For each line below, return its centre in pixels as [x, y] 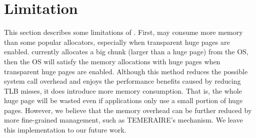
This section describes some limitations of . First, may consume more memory [123, 32]
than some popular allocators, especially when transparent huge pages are [117, 42]
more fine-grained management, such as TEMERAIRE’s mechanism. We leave [123, 120]
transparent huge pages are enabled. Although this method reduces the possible [126, 71]
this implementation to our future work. [65, 130]
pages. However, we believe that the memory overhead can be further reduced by [128, 110]
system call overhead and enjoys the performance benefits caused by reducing [122, 81]
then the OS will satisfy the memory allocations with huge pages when [112, 61]
